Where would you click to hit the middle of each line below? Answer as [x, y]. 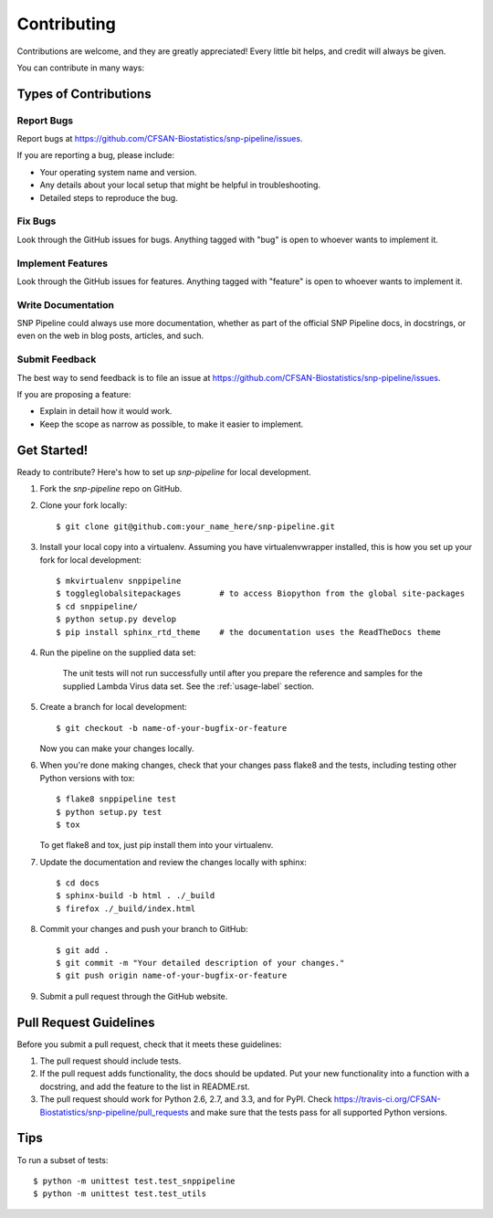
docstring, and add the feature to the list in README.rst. [145, 1086]
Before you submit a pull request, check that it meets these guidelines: [149, 1044]
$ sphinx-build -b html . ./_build [136, 896]
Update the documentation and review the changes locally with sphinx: [173, 862]
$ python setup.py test [109, 812]
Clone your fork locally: [84, 505]
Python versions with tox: [88, 778]
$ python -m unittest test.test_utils [120, 1194]
